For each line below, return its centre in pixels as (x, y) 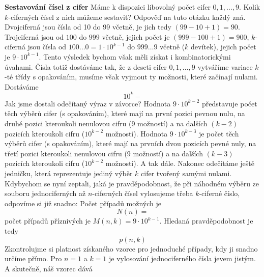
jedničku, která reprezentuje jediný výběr (69, 173)
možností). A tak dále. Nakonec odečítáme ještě (180, 163)
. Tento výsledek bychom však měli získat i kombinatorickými (135, 56)
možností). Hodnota (137, 133)
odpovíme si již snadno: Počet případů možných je (83, 203)
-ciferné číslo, (219, 193)
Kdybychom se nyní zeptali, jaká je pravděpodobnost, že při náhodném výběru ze (132, 183)
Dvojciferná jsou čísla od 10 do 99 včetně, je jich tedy (88, 27)
